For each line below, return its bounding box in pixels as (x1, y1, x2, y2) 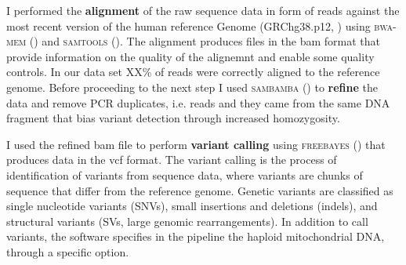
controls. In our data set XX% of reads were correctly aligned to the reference (6, 64, 380, 80)
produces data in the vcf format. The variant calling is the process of (6, 151, 337, 168)
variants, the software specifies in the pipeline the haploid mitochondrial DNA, (6, 228, 385, 245)
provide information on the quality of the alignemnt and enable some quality (6, 48, 375, 64)
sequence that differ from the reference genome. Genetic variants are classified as (6, 182, 393, 198)
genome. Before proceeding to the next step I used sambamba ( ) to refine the (6, 78, 378, 95)
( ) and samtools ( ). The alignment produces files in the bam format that (29, 33, 380, 49)
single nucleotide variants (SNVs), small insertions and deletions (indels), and (6, 198, 378, 214)
